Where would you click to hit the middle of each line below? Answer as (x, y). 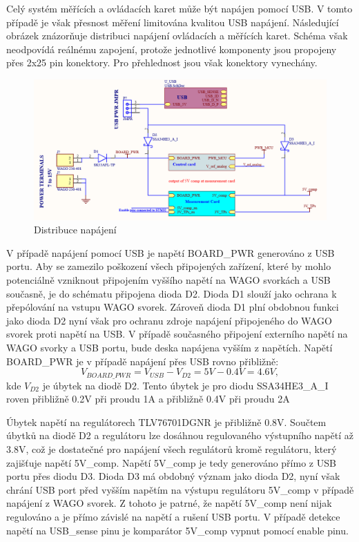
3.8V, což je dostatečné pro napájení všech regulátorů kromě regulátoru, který (172, 449)
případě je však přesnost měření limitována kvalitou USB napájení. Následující (173, 22)
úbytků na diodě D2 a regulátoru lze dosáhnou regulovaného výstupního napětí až (180, 435)
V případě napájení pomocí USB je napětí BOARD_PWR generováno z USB (171, 252)
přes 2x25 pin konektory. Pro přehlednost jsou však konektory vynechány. (162, 62)
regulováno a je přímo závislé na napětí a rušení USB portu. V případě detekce (173, 517)
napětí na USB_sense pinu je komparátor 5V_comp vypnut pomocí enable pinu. (177, 530)
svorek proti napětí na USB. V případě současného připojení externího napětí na (177, 334)
